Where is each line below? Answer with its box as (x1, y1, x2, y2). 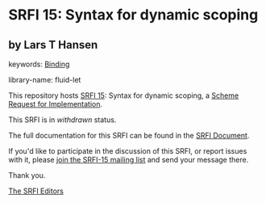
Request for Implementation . (8, 99, 103, 108)
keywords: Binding (8, 59, 70, 69)
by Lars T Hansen (8, 38, 98, 52)
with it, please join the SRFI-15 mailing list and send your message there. (8, 155, 249, 164)
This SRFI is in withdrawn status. (8, 115, 117, 125)
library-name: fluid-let (8, 75, 81, 84)
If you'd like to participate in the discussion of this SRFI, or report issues (8, 146, 247, 155)
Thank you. (8, 171, 46, 180)
